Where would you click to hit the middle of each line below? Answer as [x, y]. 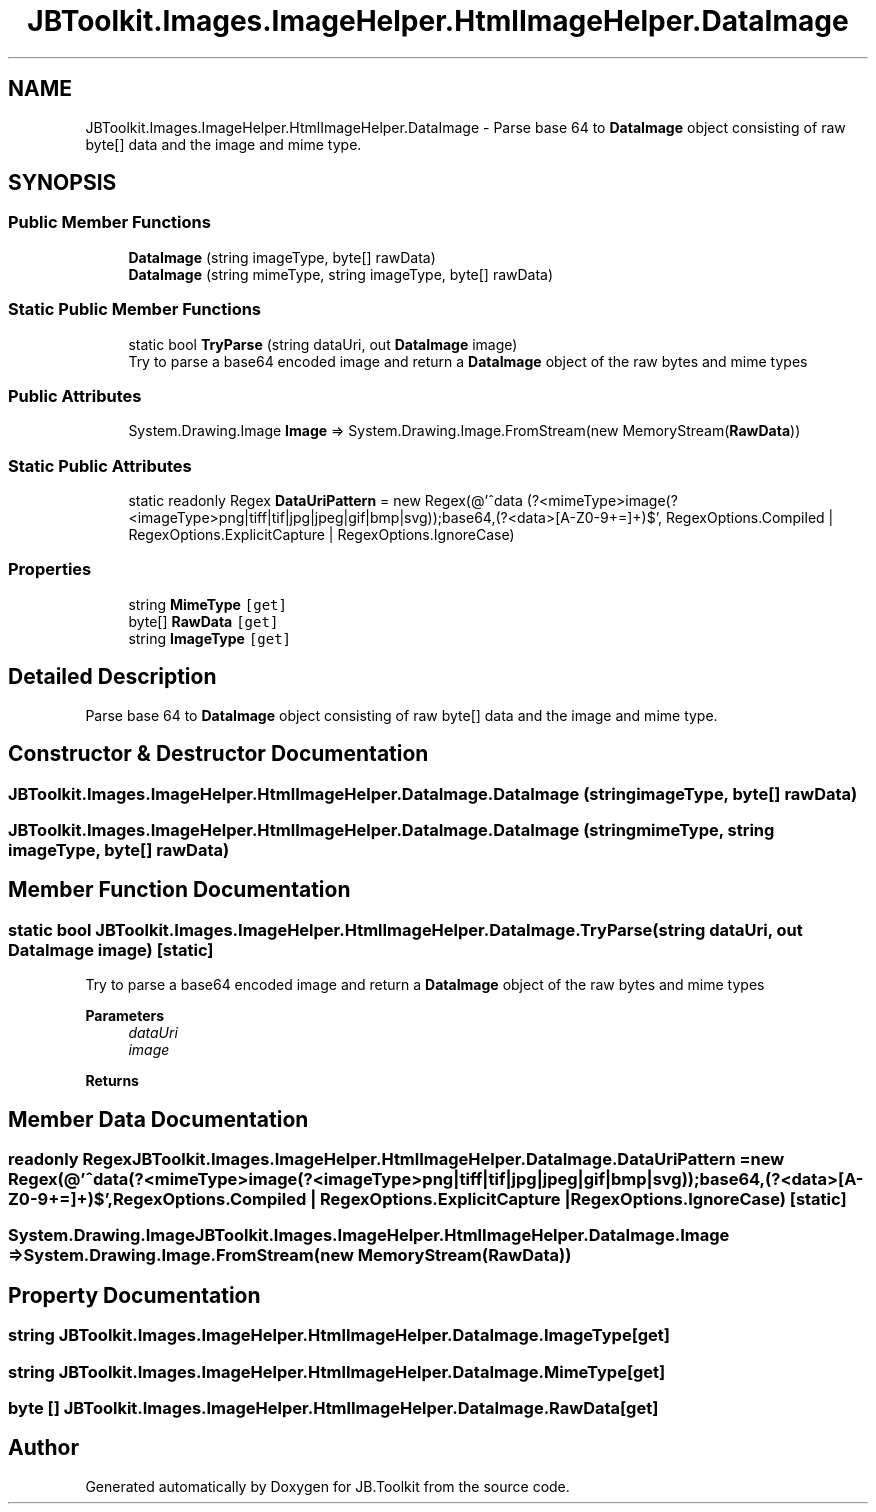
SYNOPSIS [62, 183]
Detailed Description [112, 677]
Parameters [125, 1016]
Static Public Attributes [100, 465]
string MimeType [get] [207, 604]
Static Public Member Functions [135, 309]
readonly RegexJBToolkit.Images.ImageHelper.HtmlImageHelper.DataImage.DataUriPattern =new [396, 1158]
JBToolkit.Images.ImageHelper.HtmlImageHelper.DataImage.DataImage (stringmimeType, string [391, 829]
